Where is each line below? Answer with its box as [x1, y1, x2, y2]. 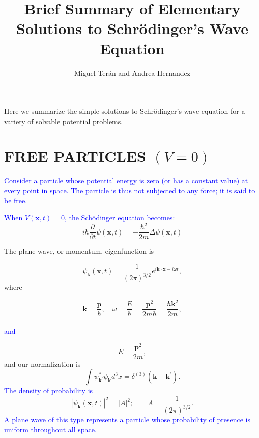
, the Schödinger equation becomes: [64, 212, 175, 223]
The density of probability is [4, 385, 93, 396]
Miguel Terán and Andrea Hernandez [74, 67, 191, 78]
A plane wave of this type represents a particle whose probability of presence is [4, 414, 251, 425]
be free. [4, 195, 27, 206]
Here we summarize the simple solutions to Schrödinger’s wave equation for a [4, 106, 245, 116]
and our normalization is [4, 358, 81, 369]
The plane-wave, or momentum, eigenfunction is [4, 246, 154, 256]
